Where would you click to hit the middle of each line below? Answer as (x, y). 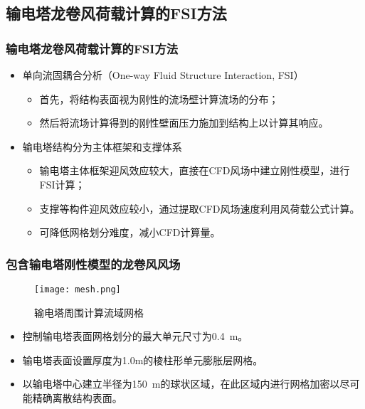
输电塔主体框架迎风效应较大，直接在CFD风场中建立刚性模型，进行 (195, 170)
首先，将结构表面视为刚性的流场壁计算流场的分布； (159, 99)
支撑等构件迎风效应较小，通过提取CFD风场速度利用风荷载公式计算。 (200, 208)
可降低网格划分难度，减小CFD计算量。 (130, 232)
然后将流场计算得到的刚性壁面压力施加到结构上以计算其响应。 (184, 123)
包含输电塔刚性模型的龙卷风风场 (93, 264)
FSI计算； (62, 184)
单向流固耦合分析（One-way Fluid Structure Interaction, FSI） (163, 75)
